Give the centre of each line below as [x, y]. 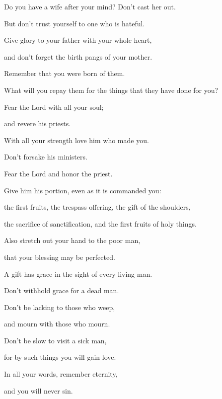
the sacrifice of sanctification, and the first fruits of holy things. [100, 223]
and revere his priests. [37, 123]
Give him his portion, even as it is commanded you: [83, 190]
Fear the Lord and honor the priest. [58, 173]
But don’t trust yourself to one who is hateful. [74, 23]
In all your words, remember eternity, [61, 374]
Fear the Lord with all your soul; [54, 107]
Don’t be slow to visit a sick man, [55, 340]
